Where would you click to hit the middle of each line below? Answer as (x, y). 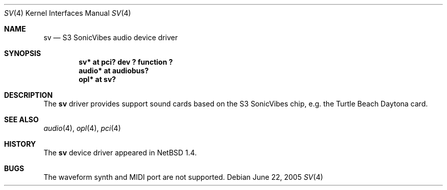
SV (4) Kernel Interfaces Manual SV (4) (68, 13)
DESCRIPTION (29, 95)
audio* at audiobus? (114, 71)
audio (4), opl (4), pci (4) (82, 128)
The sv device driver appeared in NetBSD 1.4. (120, 153)
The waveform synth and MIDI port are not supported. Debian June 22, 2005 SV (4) (183, 177)
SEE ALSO (21, 119)
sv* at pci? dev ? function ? (126, 62)
